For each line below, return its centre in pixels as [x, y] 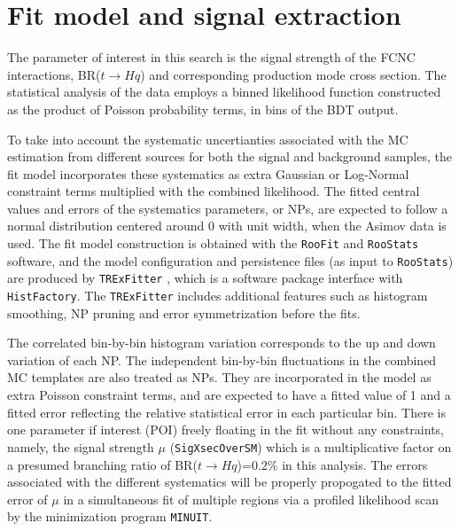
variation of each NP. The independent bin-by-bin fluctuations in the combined [222, 359]
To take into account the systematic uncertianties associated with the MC [208, 139]
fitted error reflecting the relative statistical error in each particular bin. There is [226, 412]
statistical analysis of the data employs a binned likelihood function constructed [224, 92]
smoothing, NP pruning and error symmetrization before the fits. [184, 312]
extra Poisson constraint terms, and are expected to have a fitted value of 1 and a [229, 395]
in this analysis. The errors [355, 464]
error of [27, 499]
